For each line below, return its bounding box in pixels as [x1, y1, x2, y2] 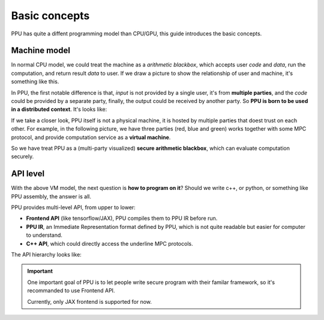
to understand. [26, 231, 63, 239]
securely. [11, 153, 34, 160]
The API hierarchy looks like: [11, 251, 82, 258]
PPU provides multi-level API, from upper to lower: [11, 204, 136, 211]
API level [11, 168, 45, 179]
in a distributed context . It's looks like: [11, 105, 107, 113]
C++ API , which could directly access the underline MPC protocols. [26, 240, 193, 247]
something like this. [11, 78, 59, 85]
